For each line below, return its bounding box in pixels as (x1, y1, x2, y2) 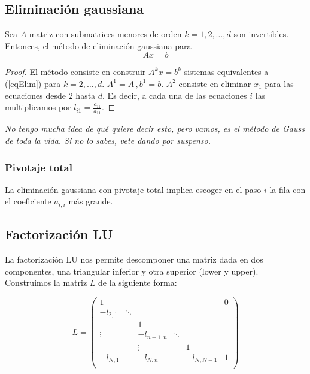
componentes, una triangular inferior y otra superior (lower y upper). (5, 264, 259, 277)
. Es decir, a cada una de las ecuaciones (102, 89, 247, 101)
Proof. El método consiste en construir (5, 65, 146, 78)
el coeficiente (5, 195, 51, 207)
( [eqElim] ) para (5, 77, 61, 89)
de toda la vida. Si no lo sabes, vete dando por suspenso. (5, 134, 211, 146)
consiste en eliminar (178, 77, 251, 89)
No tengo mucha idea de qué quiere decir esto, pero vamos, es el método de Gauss (5, 122, 305, 135)
